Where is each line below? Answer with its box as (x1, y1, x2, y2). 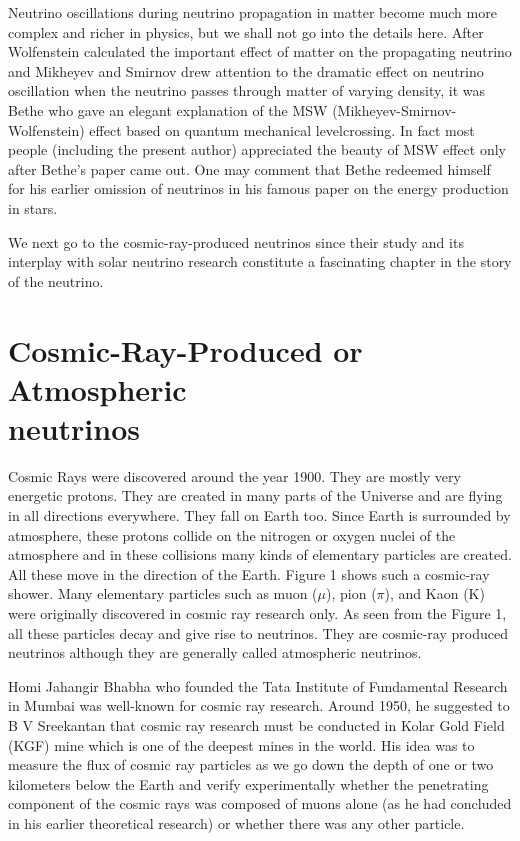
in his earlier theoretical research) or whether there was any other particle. (8, 812, 465, 833)
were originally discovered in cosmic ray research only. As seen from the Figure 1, (8, 602, 507, 623)
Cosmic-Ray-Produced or (8, 329, 363, 370)
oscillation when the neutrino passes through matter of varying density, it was (8, 80, 486, 101)
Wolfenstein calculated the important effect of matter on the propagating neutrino (8, 41, 512, 62)
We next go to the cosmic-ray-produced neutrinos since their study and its (8, 231, 464, 252)
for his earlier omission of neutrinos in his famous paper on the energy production (8, 178, 509, 199)
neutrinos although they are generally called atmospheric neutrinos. (8, 642, 422, 663)
